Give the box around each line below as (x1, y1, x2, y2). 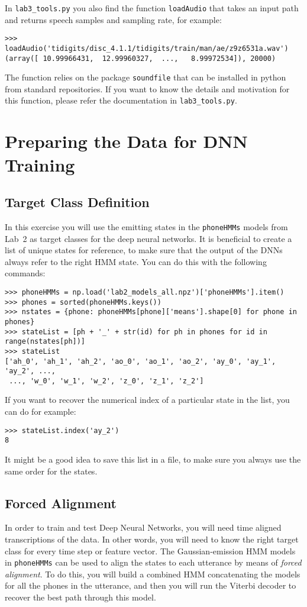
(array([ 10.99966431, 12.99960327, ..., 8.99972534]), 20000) (5, 54, 276, 63)
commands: (5, 267, 46, 279)
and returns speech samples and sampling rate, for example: (5, 13, 222, 25)
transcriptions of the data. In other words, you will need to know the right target (5, 532, 299, 545)
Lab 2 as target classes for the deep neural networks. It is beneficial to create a (5, 232, 292, 244)
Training (5, 152, 75, 176)
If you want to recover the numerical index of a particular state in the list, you (5, 393, 290, 406)
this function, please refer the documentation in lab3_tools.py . (5, 94, 237, 106)
